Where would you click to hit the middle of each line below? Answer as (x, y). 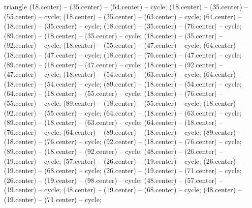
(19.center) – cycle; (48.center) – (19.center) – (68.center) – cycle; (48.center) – (123, 190)
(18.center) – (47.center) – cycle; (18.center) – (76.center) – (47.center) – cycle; (123, 54)
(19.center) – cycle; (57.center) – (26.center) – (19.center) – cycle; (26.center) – (123, 161)
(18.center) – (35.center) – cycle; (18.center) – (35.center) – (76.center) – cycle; (123, 26)
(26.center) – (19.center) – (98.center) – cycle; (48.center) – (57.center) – (113, 180)
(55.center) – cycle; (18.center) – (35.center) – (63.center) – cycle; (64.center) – (123, 16)
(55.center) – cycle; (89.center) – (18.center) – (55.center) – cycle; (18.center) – (123, 103)
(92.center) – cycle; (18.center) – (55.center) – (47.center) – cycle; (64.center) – (123, 45)
